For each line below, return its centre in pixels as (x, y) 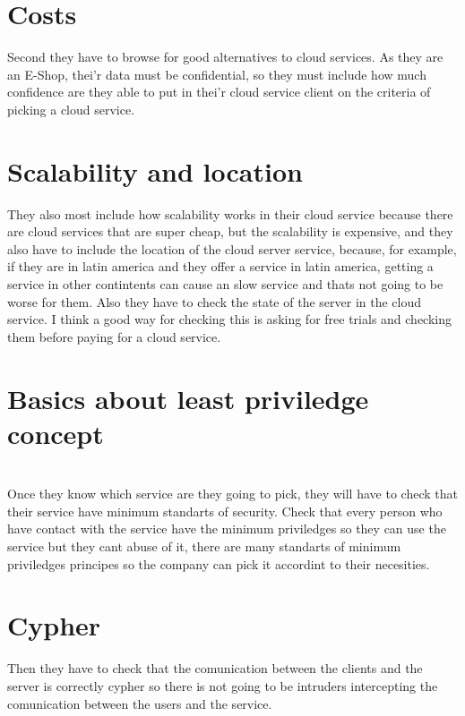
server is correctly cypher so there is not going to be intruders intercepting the (223, 685)
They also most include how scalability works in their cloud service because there (230, 213)
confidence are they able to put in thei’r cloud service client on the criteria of (219, 92)
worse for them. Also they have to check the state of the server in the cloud (214, 301)
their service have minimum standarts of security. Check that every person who (225, 511)
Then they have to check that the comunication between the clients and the (215, 668)
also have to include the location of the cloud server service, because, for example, (232, 248)
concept (56, 433)
